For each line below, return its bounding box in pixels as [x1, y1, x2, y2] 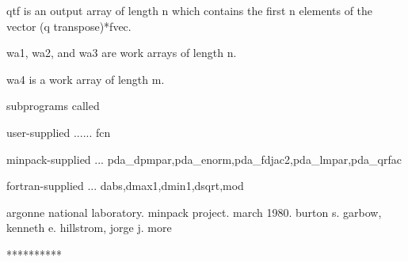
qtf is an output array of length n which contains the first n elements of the [6, 2, 373, 18]
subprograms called [6, 97, 100, 114]
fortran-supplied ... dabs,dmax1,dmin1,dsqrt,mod [6, 177, 244, 194]
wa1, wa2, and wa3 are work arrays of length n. [6, 44, 237, 61]
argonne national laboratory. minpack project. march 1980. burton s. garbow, [6, 203, 382, 220]
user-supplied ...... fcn [6, 123, 111, 140]
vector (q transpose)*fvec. [6, 17, 132, 34]
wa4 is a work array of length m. [6, 70, 165, 87]
